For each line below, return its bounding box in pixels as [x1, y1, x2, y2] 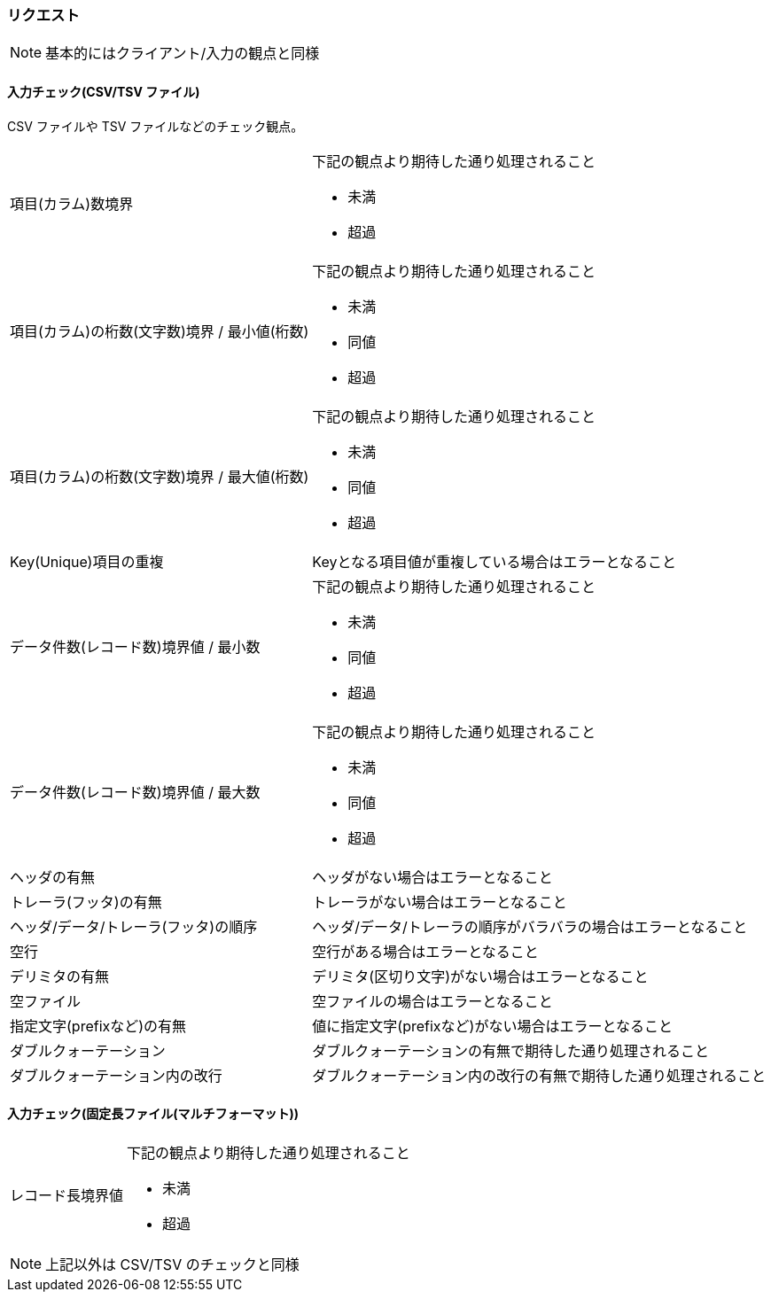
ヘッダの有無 [10, 867, 96, 886]
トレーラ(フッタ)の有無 [10, 892, 162, 911]
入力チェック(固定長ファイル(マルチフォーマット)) [7, 1106, 300, 1122]
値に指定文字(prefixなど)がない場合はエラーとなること [312, 1016, 673, 1035]
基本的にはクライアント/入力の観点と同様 [45, 44, 320, 63]
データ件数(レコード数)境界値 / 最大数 [10, 782, 261, 801]
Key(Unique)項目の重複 [10, 552, 164, 571]
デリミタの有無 [10, 967, 110, 985]
